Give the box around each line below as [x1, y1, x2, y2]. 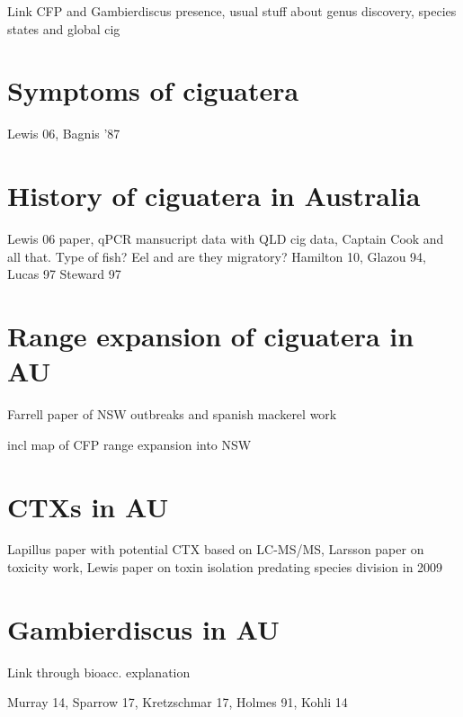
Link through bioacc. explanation [7, 662, 191, 681]
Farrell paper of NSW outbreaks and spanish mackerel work [7, 405, 337, 424]
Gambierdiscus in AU [7, 610, 280, 647]
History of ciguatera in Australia [7, 177, 421, 214]
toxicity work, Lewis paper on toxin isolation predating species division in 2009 [7, 558, 443, 577]
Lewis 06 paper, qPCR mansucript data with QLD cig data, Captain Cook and [7, 229, 444, 248]
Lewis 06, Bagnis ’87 [7, 124, 120, 143]
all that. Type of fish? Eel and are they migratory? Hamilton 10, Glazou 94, [7, 246, 427, 265]
